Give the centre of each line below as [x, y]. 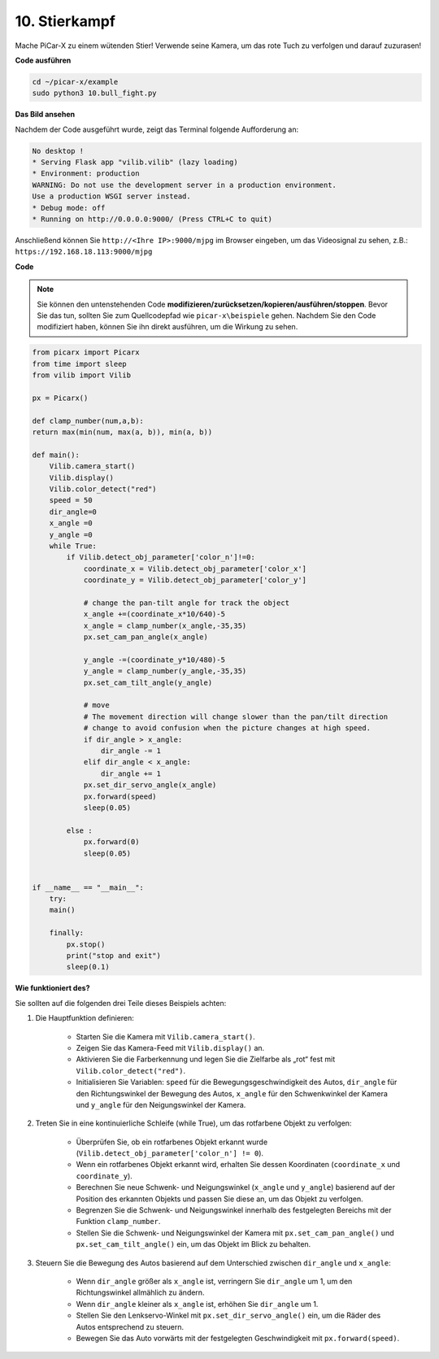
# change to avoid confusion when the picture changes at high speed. [227, 728]
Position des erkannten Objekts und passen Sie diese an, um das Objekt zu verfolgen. [219, 1199]
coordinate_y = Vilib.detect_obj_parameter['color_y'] [195, 580]
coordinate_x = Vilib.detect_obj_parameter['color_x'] [195, 568]
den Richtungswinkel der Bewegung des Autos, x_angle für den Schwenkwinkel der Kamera [232, 1093]
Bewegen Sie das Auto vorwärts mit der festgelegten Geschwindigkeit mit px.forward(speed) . [238, 1338]
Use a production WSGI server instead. [111, 196]
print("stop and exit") [114, 956]
